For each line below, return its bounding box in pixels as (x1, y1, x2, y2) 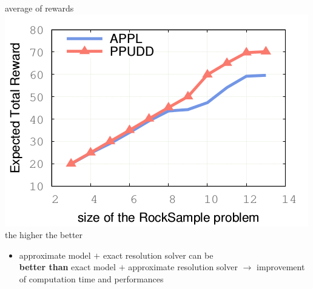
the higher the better (5, 228, 83, 241)
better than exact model (19, 261, 116, 273)
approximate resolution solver (128, 261, 238, 273)
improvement (257, 261, 305, 273)
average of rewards (5, 2, 74, 14)
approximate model (19, 248, 91, 261)
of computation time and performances (19, 272, 164, 285)
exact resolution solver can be (103, 248, 214, 261)
